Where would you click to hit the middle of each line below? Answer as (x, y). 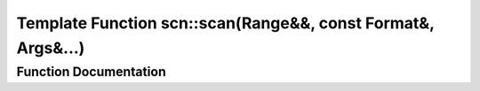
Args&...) (51, 48)
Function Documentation (91, 72)
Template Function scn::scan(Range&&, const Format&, (225, 23)
